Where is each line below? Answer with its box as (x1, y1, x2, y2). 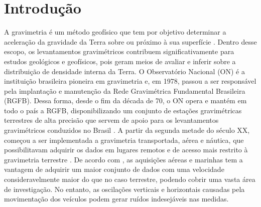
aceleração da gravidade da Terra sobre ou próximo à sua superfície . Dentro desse (4, 36, 257, 47)
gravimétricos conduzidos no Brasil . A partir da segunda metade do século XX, (4, 125, 250, 135)
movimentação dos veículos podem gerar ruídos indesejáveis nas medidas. (4, 193, 229, 204)
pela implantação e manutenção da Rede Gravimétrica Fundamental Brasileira (4, 85, 245, 96)
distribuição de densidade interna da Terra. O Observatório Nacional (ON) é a (4, 66, 245, 76)
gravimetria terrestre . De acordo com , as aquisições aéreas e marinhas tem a (4, 154, 243, 164)
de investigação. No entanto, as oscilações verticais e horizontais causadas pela (4, 183, 245, 194)
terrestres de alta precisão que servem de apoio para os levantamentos (4, 115, 219, 125)
